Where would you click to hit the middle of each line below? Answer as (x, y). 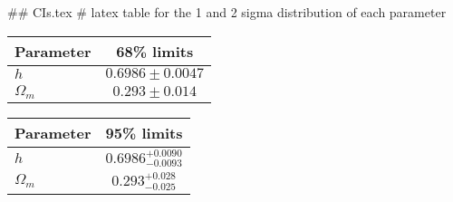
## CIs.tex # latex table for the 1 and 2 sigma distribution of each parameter (227, 12)
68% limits (155, 51)
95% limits (144, 132)
